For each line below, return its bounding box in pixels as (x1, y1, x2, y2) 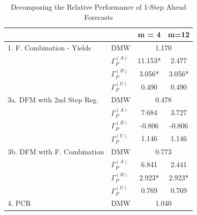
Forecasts (84, 11, 113, 22)
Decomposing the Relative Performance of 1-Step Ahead (11, 2, 186, 12)
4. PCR (8, 198, 31, 208)
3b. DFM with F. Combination (8, 146, 104, 156)
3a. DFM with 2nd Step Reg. (8, 94, 99, 104)
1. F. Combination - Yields (8, 42, 91, 53)
